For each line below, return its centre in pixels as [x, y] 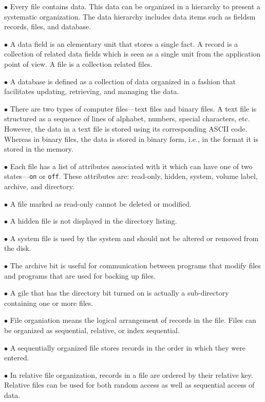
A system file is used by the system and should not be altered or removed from [134, 238]
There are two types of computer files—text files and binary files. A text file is [133, 108]
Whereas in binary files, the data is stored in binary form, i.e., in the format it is [131, 139]
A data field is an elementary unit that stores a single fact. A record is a [124, 43]
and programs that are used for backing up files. [80, 275]
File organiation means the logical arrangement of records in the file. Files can [133, 320]
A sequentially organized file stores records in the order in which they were [128, 347]
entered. [17, 358]
